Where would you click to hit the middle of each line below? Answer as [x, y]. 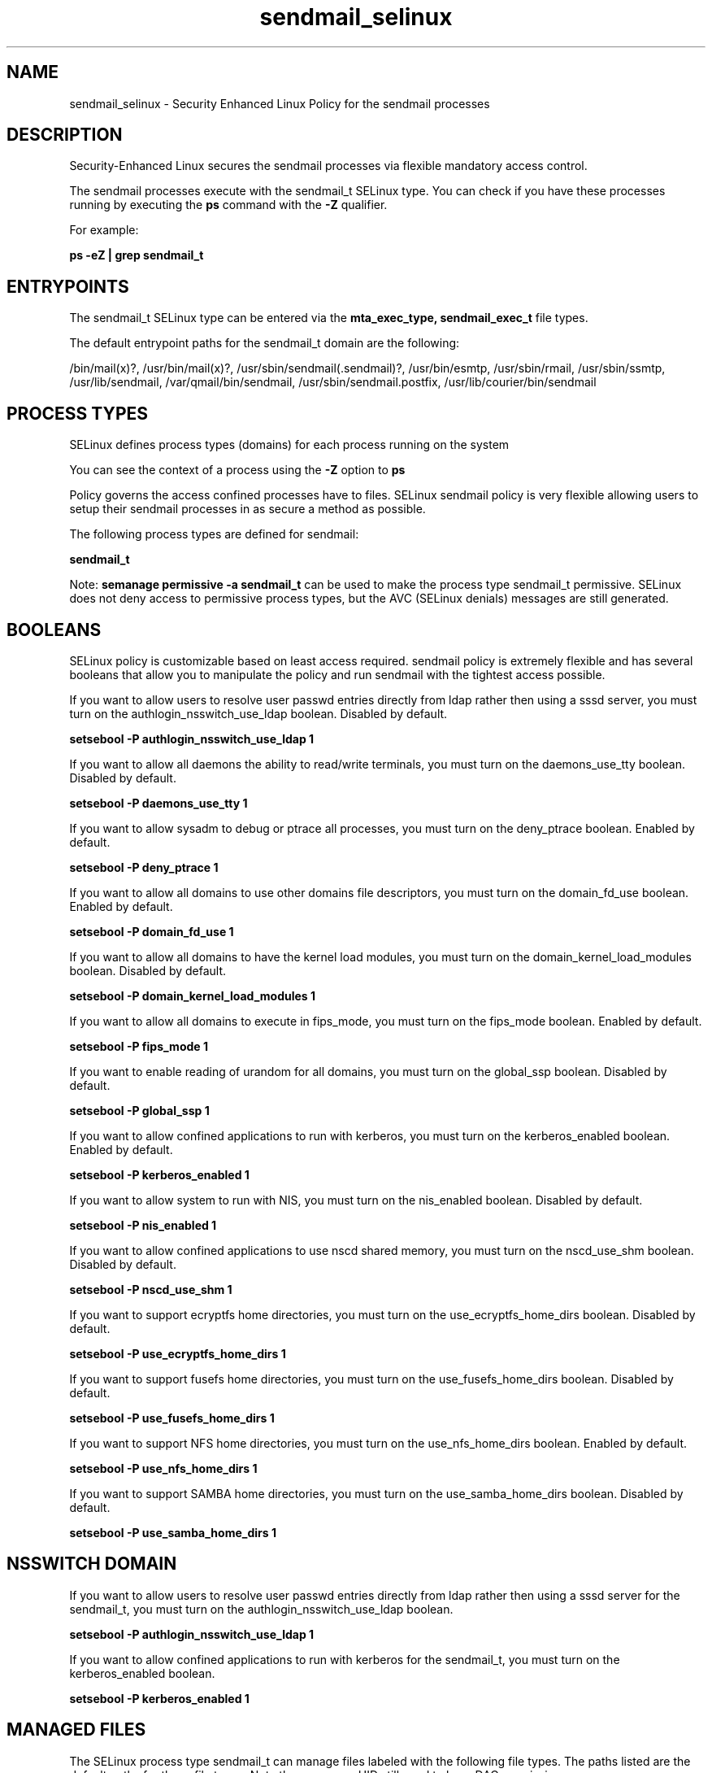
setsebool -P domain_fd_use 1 [152, 931]
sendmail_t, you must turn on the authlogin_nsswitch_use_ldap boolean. [261, 1609]
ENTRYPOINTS [68, 286]
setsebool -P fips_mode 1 [139, 1046]
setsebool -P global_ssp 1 [139, 1110]
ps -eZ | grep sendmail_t [137, 255]
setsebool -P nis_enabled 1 [143, 1225]
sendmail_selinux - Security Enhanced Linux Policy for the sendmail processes [280, 103]
